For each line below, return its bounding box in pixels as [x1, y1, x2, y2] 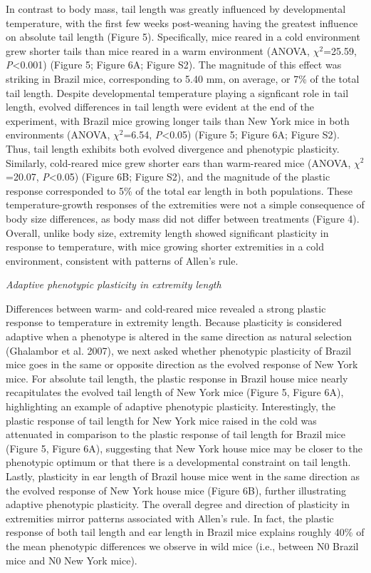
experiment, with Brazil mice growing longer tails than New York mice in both [6, 113, 350, 128]
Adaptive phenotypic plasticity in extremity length [6, 277, 221, 292]
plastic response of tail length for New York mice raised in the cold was [6, 412, 317, 427]
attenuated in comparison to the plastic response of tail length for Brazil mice [6, 427, 346, 442]
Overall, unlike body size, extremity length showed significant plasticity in [6, 225, 329, 240]
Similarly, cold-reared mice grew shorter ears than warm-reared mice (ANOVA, [6, 155, 351, 170]
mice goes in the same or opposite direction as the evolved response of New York [6, 357, 358, 372]
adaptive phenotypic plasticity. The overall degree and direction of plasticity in [6, 497, 350, 512]
